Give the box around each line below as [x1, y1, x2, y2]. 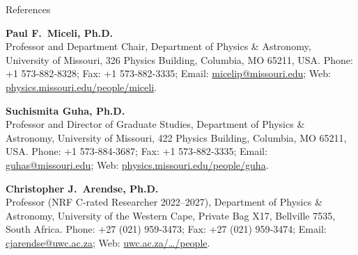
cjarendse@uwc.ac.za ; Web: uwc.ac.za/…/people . [6, 235, 210, 249]
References [6, 2, 51, 16]
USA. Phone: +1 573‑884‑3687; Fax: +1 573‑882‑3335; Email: [6, 144, 267, 158]
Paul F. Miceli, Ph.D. [6, 25, 114, 40]
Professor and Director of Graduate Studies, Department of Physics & [6, 117, 305, 131]
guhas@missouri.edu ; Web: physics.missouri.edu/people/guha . [6, 157, 269, 172]
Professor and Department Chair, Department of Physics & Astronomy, [6, 39, 311, 54]
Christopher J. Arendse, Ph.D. [6, 181, 159, 195]
